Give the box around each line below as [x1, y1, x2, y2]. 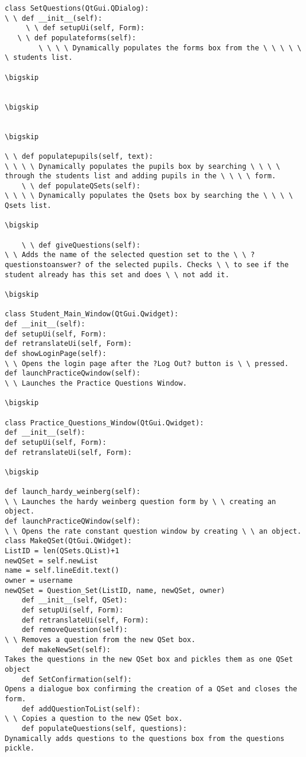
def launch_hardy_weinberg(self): [5, 487, 141, 496]
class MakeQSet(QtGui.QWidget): [5, 537, 132, 546]
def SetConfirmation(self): [21, 675, 132, 684]
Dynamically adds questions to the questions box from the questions [5, 734, 285, 743]
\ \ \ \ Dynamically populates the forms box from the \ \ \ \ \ [38, 43, 302, 52]
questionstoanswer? [5, 261, 81, 270]
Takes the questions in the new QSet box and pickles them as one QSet [5, 655, 293, 664]
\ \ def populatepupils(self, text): [5, 152, 153, 161]
